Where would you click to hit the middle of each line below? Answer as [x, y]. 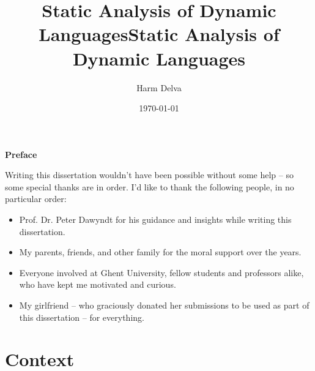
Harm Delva [159, 87]
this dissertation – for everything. [82, 317]
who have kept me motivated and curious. [98, 284]
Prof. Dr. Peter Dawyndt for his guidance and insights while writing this [155, 219]
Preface [21, 154]
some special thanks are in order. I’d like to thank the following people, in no [150, 186]
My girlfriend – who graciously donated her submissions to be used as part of [164, 305]
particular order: [36, 199]
